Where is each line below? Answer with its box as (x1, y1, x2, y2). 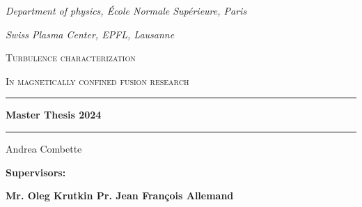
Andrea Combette (6, 141, 82, 155)
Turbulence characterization (6, 50, 136, 65)
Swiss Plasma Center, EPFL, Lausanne (6, 26, 175, 41)
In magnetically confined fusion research (6, 73, 189, 88)
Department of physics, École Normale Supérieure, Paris (6, 3, 247, 17)
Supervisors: (6, 164, 66, 179)
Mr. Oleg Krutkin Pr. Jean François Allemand (6, 188, 234, 203)
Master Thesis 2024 (6, 107, 102, 122)
